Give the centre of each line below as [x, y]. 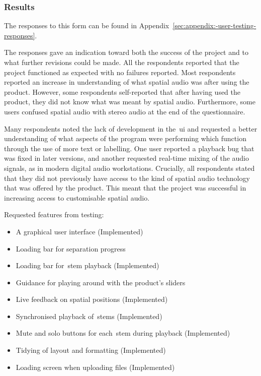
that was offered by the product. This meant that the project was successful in [125, 188]
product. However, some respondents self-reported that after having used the [122, 91]
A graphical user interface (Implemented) [79, 231]
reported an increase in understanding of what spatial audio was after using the [127, 82]
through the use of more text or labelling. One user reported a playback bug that [129, 148]
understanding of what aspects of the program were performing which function [125, 138]
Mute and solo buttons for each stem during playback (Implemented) [123, 333]
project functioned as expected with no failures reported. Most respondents [120, 72]
